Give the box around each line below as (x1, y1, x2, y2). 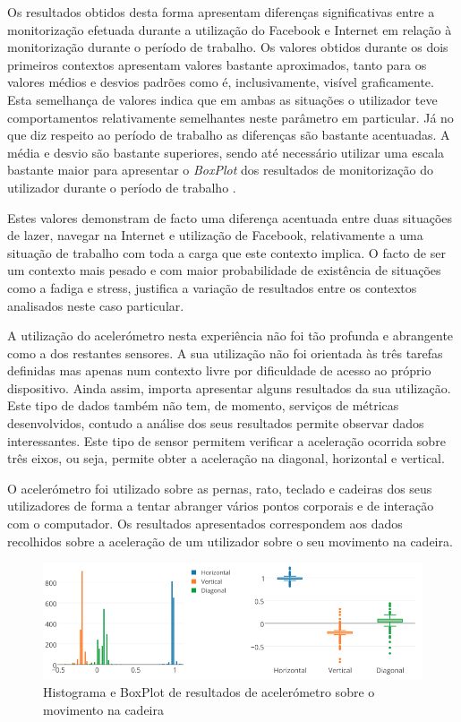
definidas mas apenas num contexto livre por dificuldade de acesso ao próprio (7, 361, 431, 380)
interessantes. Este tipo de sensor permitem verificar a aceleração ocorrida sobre (7, 431, 446, 450)
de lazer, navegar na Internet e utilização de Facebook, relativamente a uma (7, 226, 423, 245)
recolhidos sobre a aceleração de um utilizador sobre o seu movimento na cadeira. (7, 531, 453, 550)
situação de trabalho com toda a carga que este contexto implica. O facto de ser (7, 243, 446, 262)
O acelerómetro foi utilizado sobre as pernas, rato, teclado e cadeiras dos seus (7, 478, 432, 497)
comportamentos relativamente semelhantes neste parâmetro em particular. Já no (7, 107, 454, 126)
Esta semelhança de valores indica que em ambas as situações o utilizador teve (7, 90, 438, 108)
